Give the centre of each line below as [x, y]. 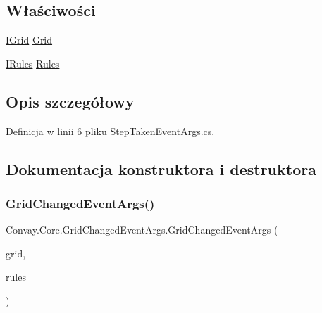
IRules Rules [33, 63]
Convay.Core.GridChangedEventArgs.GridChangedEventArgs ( [142, 230]
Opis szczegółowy [70, 101]
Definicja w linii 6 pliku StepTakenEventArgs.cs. [110, 130]
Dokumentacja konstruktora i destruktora [161, 168]
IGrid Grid [29, 40]
